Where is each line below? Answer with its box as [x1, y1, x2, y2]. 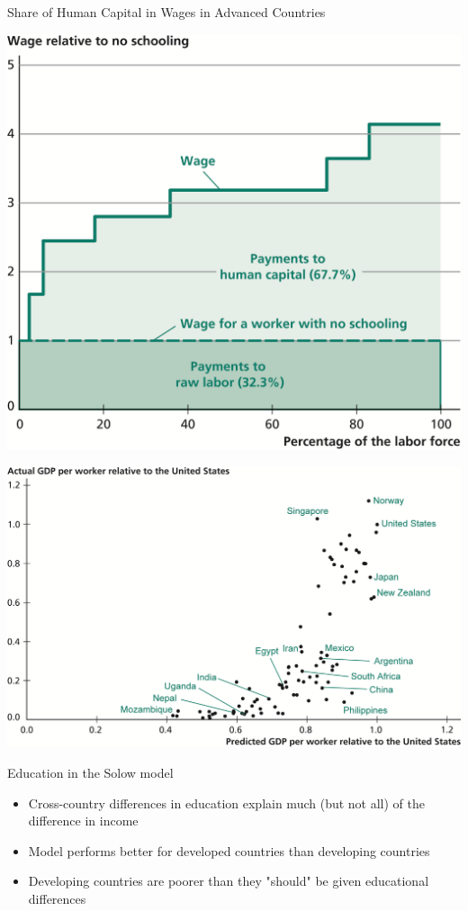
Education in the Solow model [7, 762, 174, 781]
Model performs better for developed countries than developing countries [28, 841, 430, 860]
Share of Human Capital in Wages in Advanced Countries [7, 3, 326, 21]
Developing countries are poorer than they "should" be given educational [28, 871, 429, 890]
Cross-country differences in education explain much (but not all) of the [28, 793, 425, 812]
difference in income [28, 811, 139, 830]
